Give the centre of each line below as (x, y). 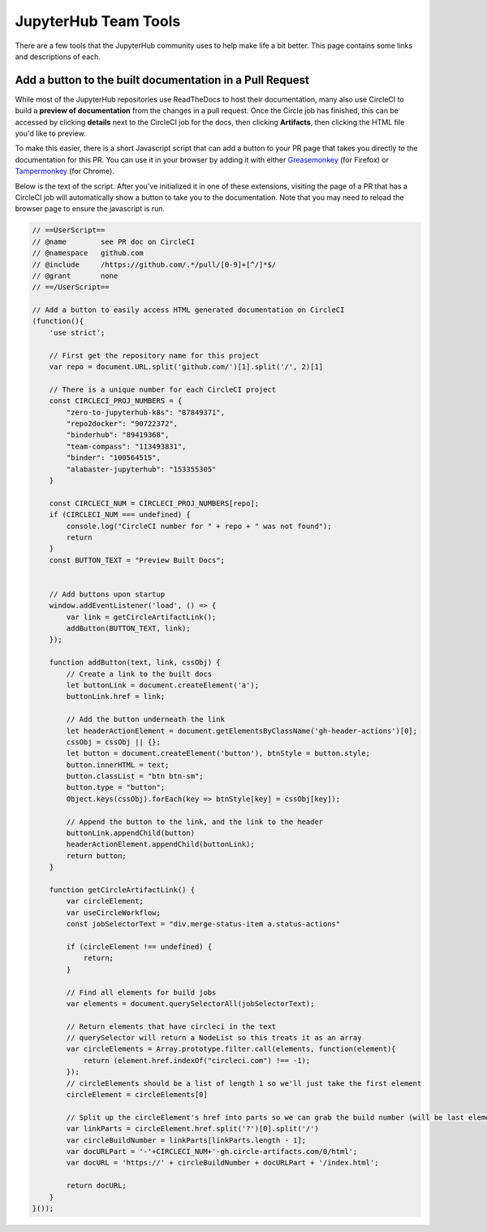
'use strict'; (77, 332)
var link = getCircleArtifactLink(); (141, 617)
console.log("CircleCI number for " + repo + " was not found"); (199, 526)
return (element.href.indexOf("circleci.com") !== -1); (197, 1060)
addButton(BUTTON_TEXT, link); (128, 629)
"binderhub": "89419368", (118, 435)
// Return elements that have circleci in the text (171, 1026)
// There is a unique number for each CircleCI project (163, 389)
